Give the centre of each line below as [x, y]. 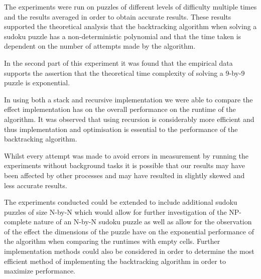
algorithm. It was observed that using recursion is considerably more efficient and [129, 119]
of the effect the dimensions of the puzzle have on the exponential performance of [129, 231]
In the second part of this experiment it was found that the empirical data [118, 62]
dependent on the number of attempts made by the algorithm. [100, 46]
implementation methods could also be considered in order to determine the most [129, 251]
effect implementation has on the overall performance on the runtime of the [120, 109]
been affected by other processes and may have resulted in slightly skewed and [124, 175]
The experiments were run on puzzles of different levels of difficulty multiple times [130, 7]
